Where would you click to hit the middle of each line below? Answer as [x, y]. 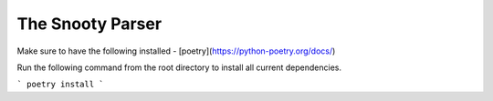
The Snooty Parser [89, 24]
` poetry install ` [60, 85]
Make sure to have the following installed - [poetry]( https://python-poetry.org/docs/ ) [176, 51]
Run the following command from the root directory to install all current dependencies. [179, 67]
